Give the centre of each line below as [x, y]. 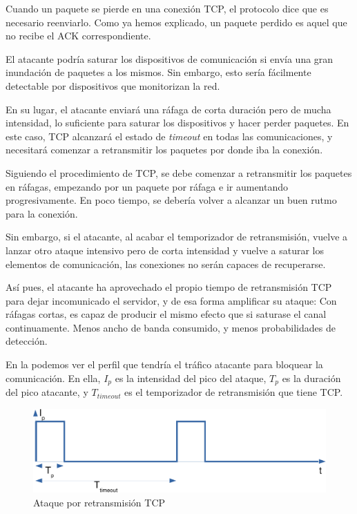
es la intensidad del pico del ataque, [191, 378]
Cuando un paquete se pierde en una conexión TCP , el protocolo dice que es [167, 8]
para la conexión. [42, 213]
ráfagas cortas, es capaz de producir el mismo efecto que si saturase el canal [166, 314]
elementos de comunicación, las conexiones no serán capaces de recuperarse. [166, 264]
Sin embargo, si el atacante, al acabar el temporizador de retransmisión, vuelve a [177, 237]
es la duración [311, 378]
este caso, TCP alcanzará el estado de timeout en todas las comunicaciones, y [169, 136]
